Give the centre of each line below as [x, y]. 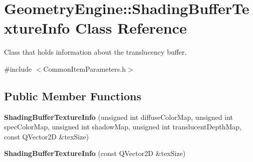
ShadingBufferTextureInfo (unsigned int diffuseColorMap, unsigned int [118, 117]
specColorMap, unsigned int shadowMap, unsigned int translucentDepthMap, [123, 127]
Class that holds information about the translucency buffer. [95, 52]
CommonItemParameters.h [85, 68]
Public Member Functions [73, 96]
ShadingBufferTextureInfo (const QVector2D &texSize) [95, 153]
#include [18, 68]
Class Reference [131, 28]
